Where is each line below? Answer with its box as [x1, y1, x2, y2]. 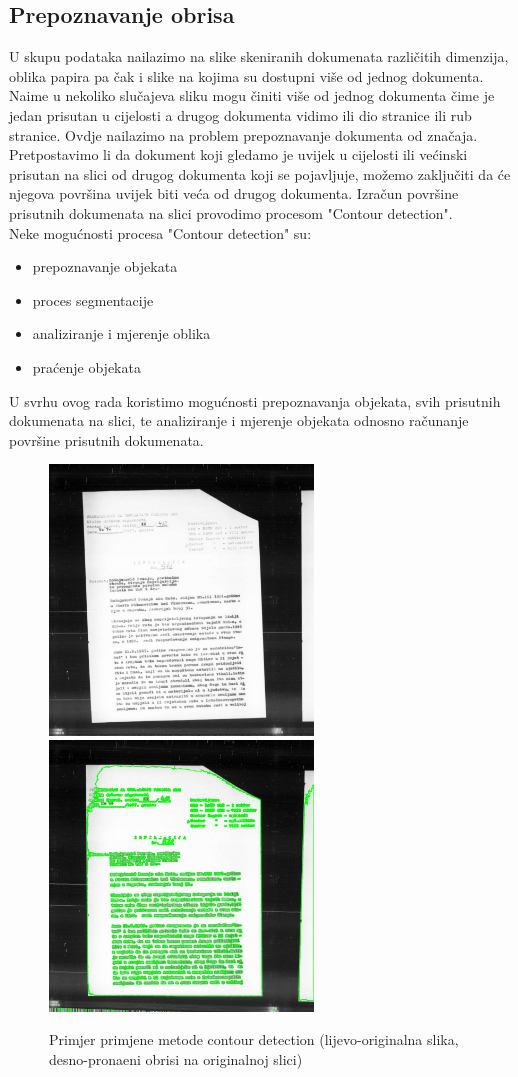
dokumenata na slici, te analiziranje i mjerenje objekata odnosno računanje [9, 410, 469, 431]
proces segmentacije [32, 289, 154, 310]
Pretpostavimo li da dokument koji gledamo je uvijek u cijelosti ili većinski [9, 144, 468, 165]
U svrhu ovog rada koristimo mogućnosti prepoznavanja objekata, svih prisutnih [9, 390, 501, 411]
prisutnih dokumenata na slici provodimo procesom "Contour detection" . [9, 202, 453, 223]
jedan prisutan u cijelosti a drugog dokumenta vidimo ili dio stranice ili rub [9, 104, 472, 125]
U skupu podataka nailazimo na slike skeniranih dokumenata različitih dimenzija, [9, 46, 509, 67]
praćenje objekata [32, 356, 141, 377]
